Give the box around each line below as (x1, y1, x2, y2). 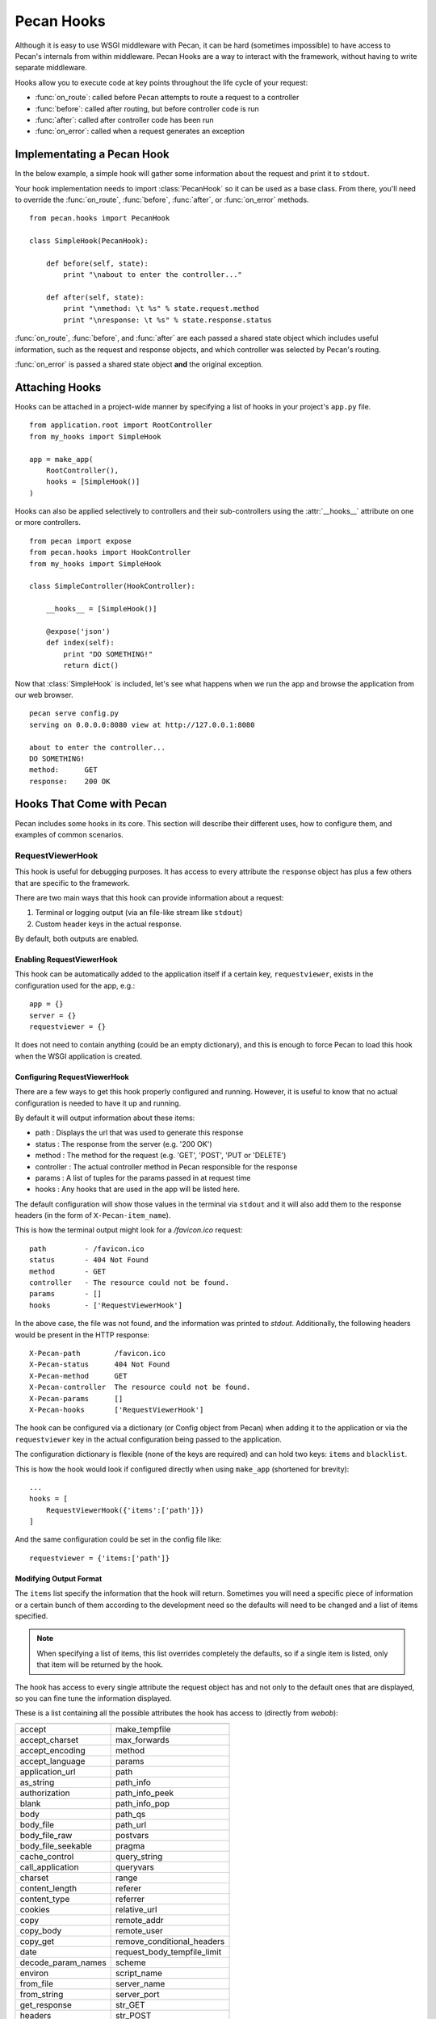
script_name (115, 1967, 163, 1979)
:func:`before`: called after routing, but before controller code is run (35, 103, 260, 113)
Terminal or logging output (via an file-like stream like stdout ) (35, 908, 243, 917)
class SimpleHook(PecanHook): (29, 237, 149, 246)
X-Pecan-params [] (29, 1394, 124, 1403)
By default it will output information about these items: (15, 1113, 195, 1123)
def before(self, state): (45, 258, 149, 268)
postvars (115, 1829, 149, 1841)
